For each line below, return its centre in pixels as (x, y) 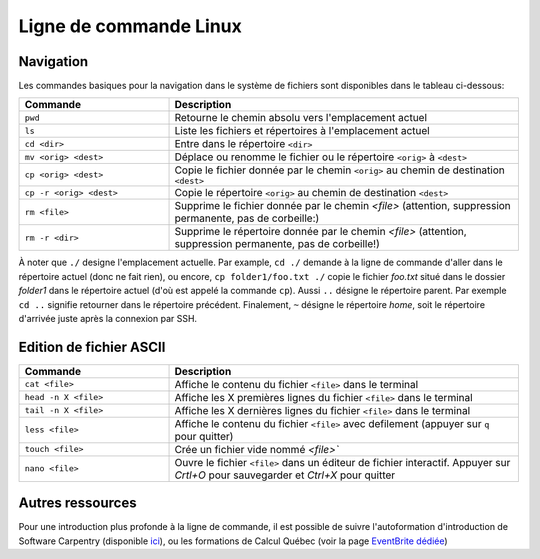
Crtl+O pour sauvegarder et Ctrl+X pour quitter (285, 475)
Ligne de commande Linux (130, 26)
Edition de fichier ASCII (92, 346)
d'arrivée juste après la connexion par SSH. (108, 319)
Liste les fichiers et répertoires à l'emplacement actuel (302, 131)
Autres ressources (77, 503)
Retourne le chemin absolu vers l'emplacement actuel (301, 118)
